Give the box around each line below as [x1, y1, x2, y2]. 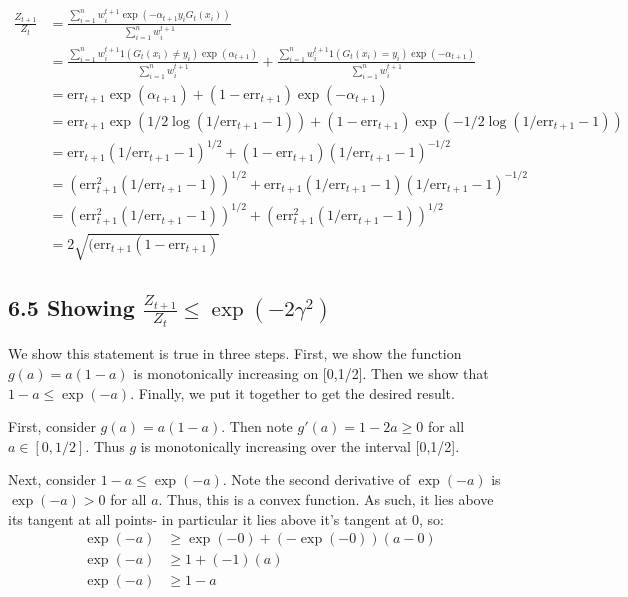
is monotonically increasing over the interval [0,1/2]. [140, 435, 460, 456]
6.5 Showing [8, 292, 135, 323]
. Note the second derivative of [222, 469, 410, 490]
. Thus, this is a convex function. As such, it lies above [158, 489, 494, 510]
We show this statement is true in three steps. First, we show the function [8, 343, 462, 364]
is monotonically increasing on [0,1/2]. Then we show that [133, 363, 489, 384]
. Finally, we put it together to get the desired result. [130, 382, 455, 403]
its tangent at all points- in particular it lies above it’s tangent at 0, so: [8, 508, 445, 529]
